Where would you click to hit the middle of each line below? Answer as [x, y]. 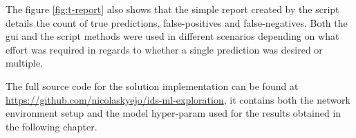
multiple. [25, 63]
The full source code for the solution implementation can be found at [152, 85]
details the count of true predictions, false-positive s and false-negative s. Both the [177, 22]
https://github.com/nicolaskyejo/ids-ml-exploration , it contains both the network [178, 99]
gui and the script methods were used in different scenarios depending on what [172, 36]
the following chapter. [51, 126]
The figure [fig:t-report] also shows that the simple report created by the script [172, 9]
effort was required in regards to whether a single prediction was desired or [164, 49]
